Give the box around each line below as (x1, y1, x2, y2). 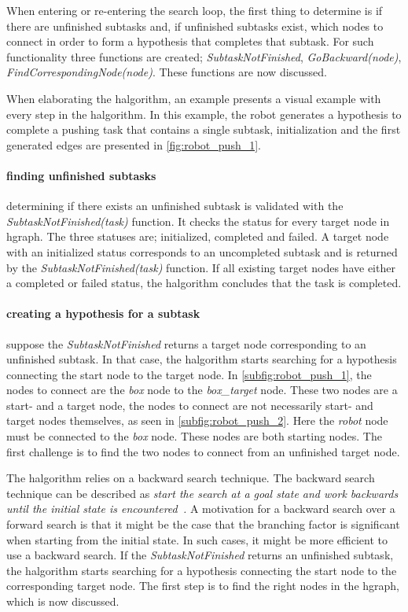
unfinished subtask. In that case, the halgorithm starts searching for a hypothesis (6, 351, 397, 367)
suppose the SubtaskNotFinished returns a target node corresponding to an (6, 335, 366, 352)
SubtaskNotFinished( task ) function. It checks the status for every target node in (6, 212, 390, 229)
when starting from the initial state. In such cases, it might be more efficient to (6, 531, 388, 547)
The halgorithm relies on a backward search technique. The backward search (6, 470, 375, 486)
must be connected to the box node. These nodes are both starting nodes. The (6, 428, 382, 444)
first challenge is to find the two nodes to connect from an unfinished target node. (6, 443, 400, 459)
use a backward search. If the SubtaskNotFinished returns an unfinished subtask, (6, 547, 394, 563)
